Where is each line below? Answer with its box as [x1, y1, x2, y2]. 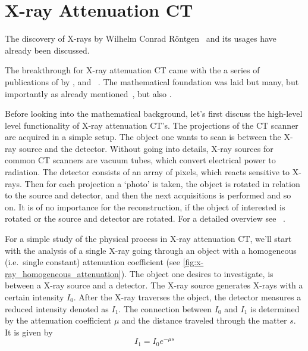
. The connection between [118, 302, 212, 315]
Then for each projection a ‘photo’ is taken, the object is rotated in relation [24, 177, 300, 190]
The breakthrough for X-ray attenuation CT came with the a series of [5, 64, 260, 76]
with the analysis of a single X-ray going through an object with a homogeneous [5, 244, 297, 256]
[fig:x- [183, 256, 204, 268]
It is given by [5, 325, 53, 338]
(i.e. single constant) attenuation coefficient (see [5, 256, 180, 268]
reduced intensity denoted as [5, 302, 109, 315]
